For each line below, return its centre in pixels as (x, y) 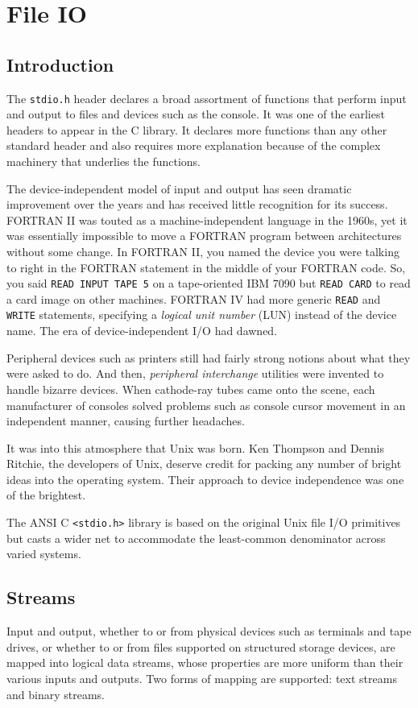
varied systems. (44, 554)
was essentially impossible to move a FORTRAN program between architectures (204, 236)
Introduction (60, 64)
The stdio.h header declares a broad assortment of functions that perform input (207, 98)
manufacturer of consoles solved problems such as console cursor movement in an (206, 405)
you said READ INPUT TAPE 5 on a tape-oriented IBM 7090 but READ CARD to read (209, 283)
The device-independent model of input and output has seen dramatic (179, 188)
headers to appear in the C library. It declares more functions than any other (197, 129)
